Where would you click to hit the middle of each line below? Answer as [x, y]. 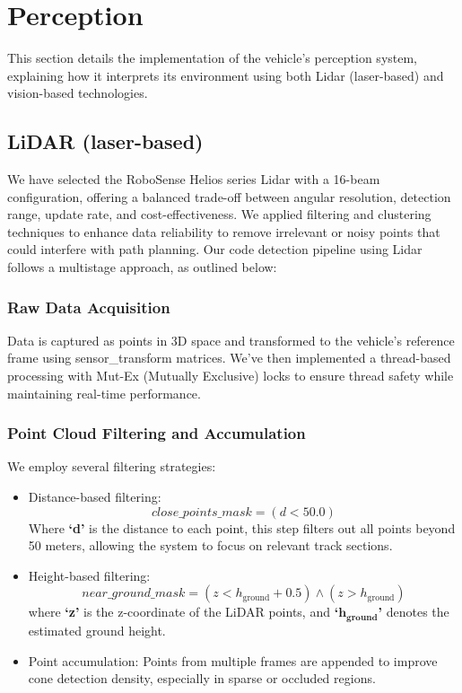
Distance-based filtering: [95, 497]
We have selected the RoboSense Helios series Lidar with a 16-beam [194, 179]
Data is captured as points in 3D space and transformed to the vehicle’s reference [231, 340]
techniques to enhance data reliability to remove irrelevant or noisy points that [224, 231]
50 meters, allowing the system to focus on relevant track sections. [210, 545]
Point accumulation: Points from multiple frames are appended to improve [233, 660]
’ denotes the [414, 612]
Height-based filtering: [89, 575]
